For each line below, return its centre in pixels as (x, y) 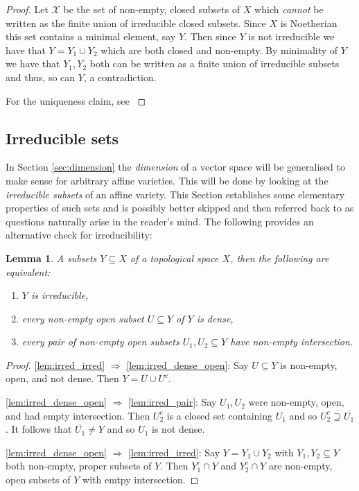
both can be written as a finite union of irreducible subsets (214, 63)
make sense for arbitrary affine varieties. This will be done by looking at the (167, 180)
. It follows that (39, 429)
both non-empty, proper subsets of (79, 466)
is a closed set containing (220, 415)
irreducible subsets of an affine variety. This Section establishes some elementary (175, 194)
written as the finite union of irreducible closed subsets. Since (136, 23)
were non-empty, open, (296, 402)
